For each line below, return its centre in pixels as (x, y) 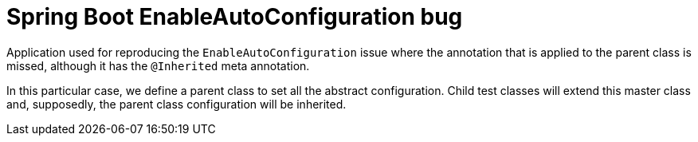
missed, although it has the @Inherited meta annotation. (158, 65)
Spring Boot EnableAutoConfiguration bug (235, 17)
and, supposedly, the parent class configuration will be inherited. (176, 104)
